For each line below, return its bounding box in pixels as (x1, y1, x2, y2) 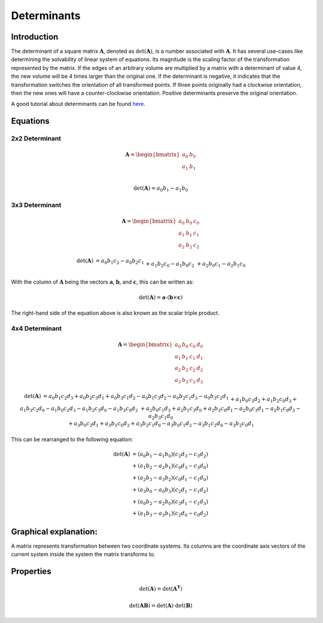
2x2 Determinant (11, 135, 62, 143)
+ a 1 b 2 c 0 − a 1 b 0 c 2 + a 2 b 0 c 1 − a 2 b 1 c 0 (145, 260, 246, 269)
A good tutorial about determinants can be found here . (11, 101, 146, 108)
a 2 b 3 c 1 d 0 (148, 413, 173, 421)
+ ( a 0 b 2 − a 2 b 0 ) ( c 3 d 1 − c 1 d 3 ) (132, 498, 209, 506)
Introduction (11, 32, 59, 42)
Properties (11, 566, 51, 576)
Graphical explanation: (11, 527, 98, 537)
